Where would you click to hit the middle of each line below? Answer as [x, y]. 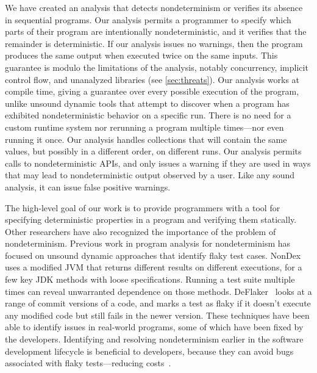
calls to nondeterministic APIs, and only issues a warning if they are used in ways [158, 163]
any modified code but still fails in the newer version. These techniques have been [157, 315]
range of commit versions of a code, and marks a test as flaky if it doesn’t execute [158, 303]
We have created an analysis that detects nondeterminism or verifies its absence [154, 7]
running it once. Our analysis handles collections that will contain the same [146, 139]
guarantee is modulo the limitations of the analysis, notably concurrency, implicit [157, 67]
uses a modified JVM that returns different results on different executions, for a [154, 267]
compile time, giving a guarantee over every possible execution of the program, [152, 91]
